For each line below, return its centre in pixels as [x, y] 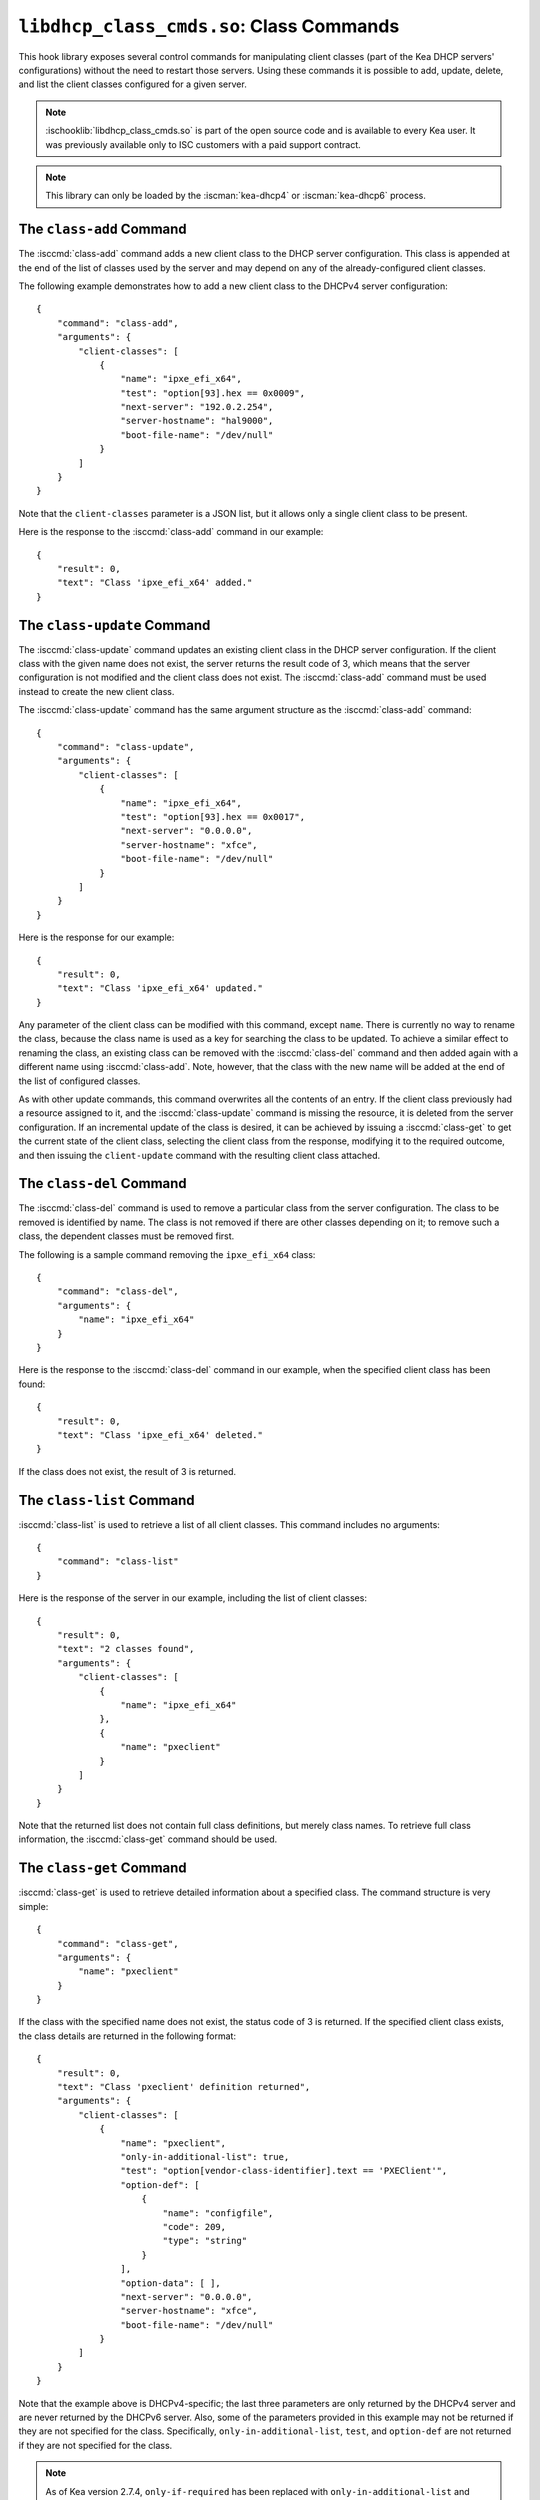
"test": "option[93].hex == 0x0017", [212, 816]
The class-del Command [102, 1183]
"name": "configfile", [218, 2213]
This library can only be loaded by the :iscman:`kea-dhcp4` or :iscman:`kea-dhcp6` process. [236, 196]
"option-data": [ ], [171, 2283]
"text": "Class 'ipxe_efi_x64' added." [154, 583]
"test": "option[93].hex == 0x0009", [212, 393]
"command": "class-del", [117, 1291]
